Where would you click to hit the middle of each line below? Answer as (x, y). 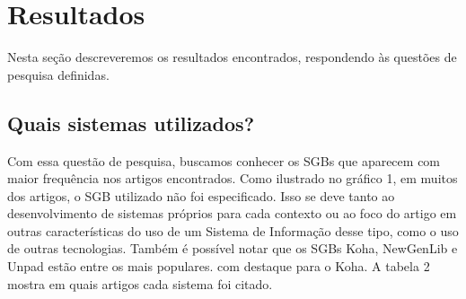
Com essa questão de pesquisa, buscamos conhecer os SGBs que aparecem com (224, 160)
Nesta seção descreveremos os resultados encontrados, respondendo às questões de (232, 57)
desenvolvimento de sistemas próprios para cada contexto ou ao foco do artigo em (232, 213)
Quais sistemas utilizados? (131, 123)
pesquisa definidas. (58, 74)
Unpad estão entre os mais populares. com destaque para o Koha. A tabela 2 (219, 266)
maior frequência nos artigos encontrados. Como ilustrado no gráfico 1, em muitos (233, 178)
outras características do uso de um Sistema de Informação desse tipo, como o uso (233, 230)
